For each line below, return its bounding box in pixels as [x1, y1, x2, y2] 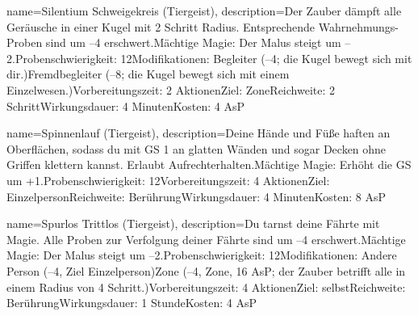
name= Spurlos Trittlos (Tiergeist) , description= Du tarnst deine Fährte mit [6, 215, 380, 232]
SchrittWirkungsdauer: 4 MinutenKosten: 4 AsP [6, 97, 245, 114]
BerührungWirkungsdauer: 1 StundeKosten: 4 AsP [6, 294, 257, 311]
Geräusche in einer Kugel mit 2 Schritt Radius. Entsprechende [6, 18, 315, 35]
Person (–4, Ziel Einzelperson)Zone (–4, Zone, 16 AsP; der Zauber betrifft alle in [6, 262, 406, 279]
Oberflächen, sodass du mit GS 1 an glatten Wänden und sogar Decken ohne [6, 140, 387, 157]
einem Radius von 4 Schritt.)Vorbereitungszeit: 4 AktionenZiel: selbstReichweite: [6, 278, 406, 295]
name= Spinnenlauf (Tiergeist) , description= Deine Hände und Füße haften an [6, 124, 391, 141]
